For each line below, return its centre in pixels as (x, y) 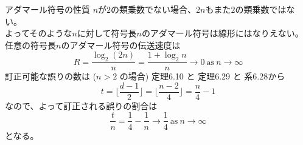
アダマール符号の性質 (47, 9)
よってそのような (39, 33)
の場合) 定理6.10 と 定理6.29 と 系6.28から (202, 76)
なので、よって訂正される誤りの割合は (81, 105)
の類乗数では (261, 9)
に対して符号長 (107, 33)
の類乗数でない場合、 (154, 9)
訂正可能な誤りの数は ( (51, 76)
